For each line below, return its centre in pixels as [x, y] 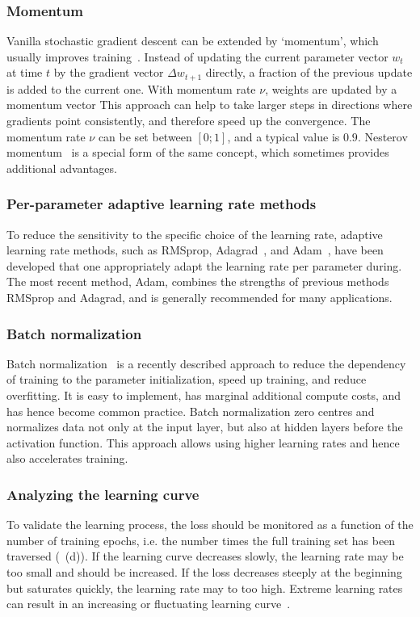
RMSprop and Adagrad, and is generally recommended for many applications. [199, 298]
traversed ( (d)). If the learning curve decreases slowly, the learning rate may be [205, 556]
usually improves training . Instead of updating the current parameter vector [197, 56]
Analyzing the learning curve [103, 494]
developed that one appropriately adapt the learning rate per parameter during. [204, 265]
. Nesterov [382, 136]
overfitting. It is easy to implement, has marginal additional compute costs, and [204, 395]
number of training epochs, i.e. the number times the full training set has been [201, 540]
